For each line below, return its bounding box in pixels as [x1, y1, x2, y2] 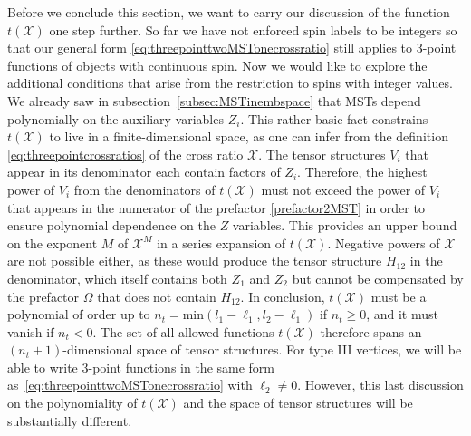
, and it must [366, 305, 438, 324]
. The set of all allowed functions [92, 322, 274, 341]
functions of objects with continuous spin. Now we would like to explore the [7, 55, 428, 74]
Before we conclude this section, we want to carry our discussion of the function [7, 3, 450, 21]
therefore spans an [320, 322, 422, 341]
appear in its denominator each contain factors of [7, 162, 281, 181]
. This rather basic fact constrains [240, 109, 428, 128]
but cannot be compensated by [292, 268, 464, 287]
